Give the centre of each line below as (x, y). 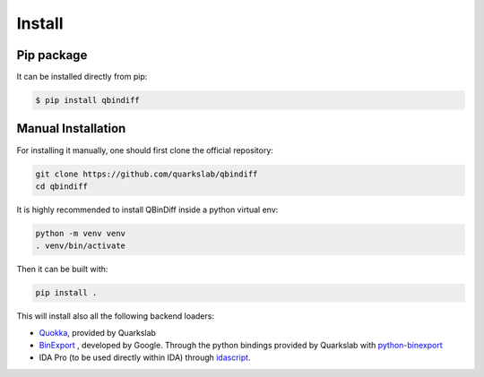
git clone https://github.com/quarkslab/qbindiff (147, 174)
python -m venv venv (80, 233)
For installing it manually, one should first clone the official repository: (145, 150)
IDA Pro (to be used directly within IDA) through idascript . (145, 357)
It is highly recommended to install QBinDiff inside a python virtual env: (147, 210)
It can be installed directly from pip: (82, 77)
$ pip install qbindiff (88, 100)
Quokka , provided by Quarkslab (98, 332)
